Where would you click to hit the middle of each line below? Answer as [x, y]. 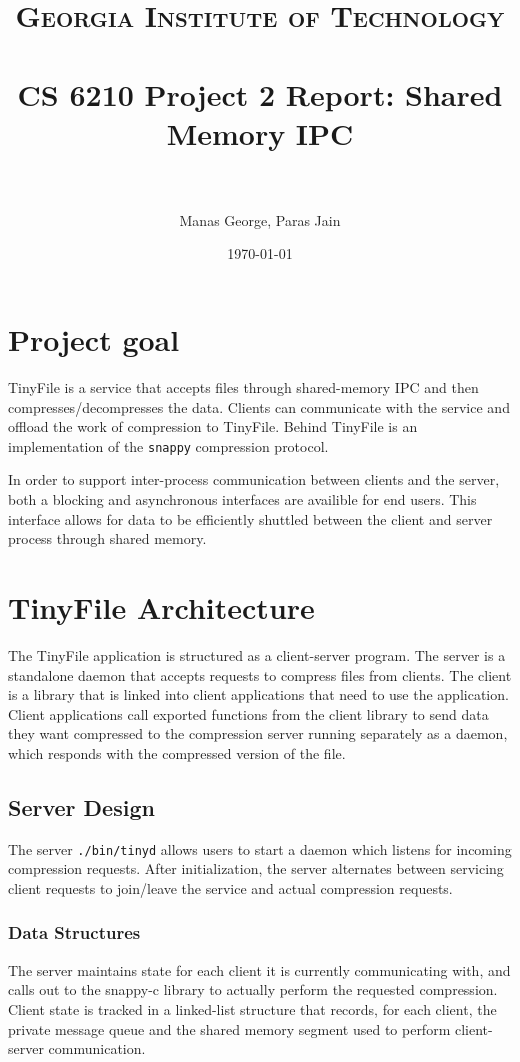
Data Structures [74, 932]
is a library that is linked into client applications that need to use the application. [258, 694]
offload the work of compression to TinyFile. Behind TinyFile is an [213, 426]
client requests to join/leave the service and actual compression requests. [230, 887]
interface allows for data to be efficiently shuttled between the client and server [250, 518]
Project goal [94, 339]
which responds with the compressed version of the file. [177, 752]
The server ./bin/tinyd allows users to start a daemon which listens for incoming [260, 848]
